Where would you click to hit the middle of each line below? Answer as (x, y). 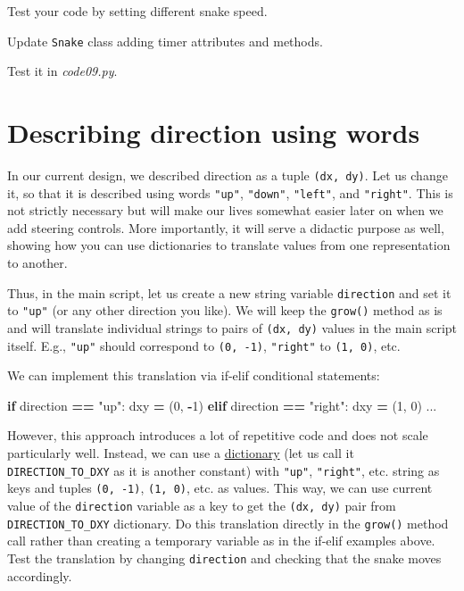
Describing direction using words (214, 133)
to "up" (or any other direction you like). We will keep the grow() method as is (225, 310)
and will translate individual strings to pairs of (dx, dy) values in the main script (232, 327)
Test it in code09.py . (62, 71)
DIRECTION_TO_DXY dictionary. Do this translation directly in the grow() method (228, 523)
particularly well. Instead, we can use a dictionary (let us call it (181, 453)
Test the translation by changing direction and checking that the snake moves (224, 558)
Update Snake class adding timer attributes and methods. (165, 41)
